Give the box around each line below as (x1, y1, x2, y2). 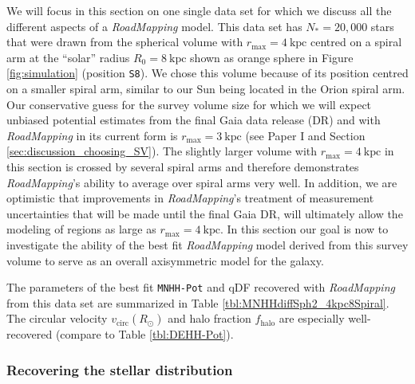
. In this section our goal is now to (219, 221, 389, 237)
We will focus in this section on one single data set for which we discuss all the (6, 2, 392, 18)
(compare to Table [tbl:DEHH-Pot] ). (55, 326, 234, 343)
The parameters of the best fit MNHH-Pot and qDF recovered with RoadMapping (6, 279, 395, 296)
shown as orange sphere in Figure (190, 49, 354, 65)
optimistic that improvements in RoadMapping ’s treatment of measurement (6, 190, 374, 206)
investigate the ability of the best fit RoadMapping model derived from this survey (6, 236, 409, 253)
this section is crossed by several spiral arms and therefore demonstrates (6, 159, 359, 174)
